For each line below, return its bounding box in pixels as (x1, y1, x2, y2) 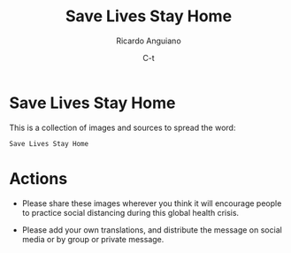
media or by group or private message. (21, 234, 165, 244)
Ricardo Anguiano (116, 35, 181, 46)
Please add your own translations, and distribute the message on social (21, 224, 283, 235)
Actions (9, 168, 68, 188)
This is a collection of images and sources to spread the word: (9, 122, 236, 133)
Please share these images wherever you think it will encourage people (21, 197, 282, 209)
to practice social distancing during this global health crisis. (21, 207, 240, 218)
